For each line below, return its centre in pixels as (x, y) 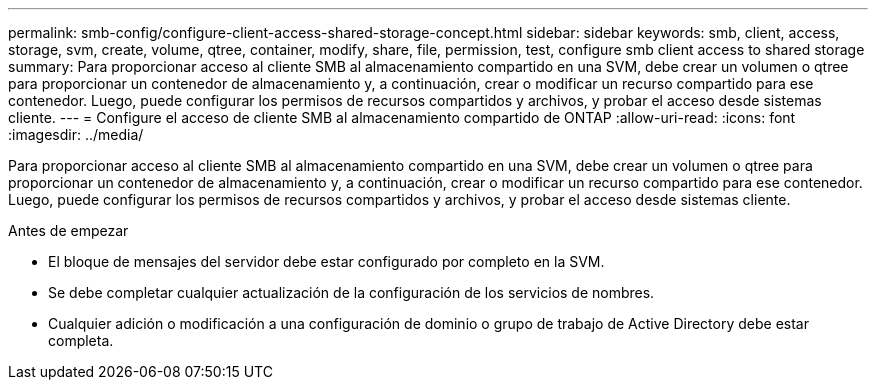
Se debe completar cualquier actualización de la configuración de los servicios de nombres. (351, 292)
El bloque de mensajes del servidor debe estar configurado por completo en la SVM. (326, 261)
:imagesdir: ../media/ (76, 134)
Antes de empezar (68, 230)
